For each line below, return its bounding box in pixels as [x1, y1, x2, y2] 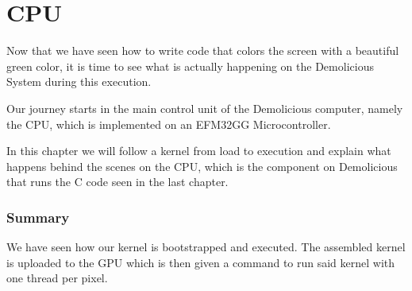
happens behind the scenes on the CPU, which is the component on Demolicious [6, 157, 398, 174]
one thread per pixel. [6, 270, 108, 286]
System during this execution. [6, 73, 152, 90]
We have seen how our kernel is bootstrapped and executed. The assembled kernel [6, 239, 406, 255]
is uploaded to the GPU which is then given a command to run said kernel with [6, 254, 395, 270]
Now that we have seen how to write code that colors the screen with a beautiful [6, 42, 399, 59]
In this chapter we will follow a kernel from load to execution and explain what [6, 142, 391, 159]
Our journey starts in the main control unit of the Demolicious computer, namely [6, 99, 403, 116]
